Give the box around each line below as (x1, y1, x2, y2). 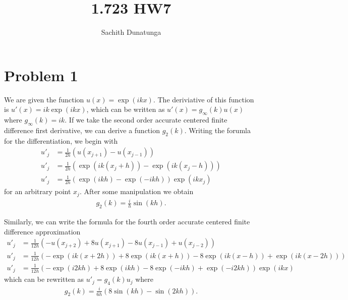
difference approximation (4, 226, 81, 236)
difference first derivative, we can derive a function (4, 125, 160, 135)
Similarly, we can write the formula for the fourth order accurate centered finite (4, 216, 250, 227)
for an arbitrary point (4, 186, 71, 197)
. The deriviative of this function (153, 94, 254, 104)
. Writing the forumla (184, 125, 251, 135)
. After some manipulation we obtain (79, 186, 194, 197)
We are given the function (4, 94, 84, 104)
